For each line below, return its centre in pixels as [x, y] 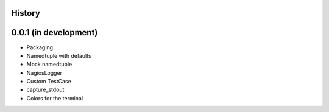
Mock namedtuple [49, 65]
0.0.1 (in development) [55, 33]
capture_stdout [45, 90]
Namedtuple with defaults [59, 55]
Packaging [40, 47]
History [26, 13]
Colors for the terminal [55, 98]
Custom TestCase [49, 82]
